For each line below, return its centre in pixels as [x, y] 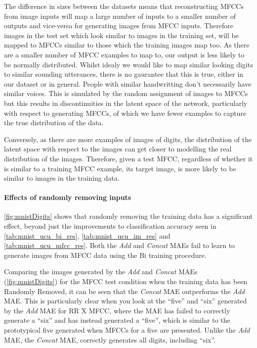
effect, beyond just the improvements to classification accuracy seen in [110, 226]
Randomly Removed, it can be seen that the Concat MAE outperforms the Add [125, 291]
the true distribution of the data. [54, 123]
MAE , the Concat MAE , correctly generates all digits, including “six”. [110, 339]
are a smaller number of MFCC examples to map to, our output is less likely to [124, 54]
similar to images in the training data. [62, 178]
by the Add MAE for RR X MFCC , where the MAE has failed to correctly [117, 310]
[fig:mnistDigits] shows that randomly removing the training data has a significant [128, 216]
